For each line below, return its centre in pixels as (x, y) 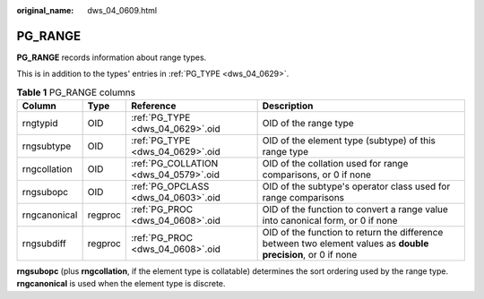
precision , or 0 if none (310, 255)
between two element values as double (346, 243)
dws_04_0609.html (122, 10)
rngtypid (40, 124)
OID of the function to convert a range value (355, 209)
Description (288, 106)
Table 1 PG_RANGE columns (76, 92)
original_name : (45, 10)
